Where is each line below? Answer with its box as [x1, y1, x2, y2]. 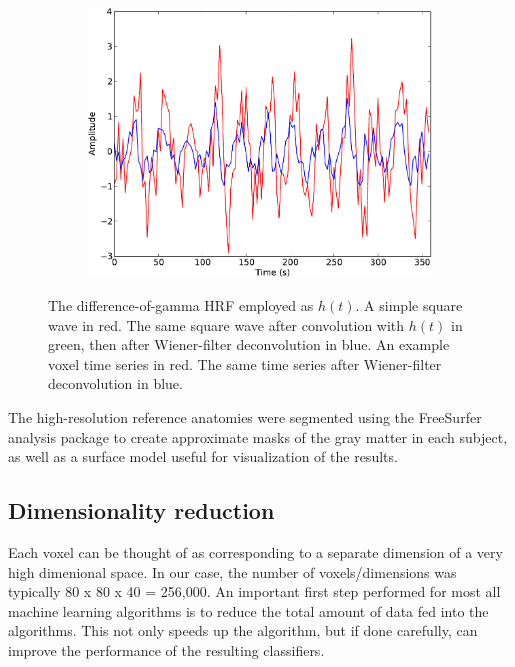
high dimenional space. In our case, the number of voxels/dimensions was [8, 561, 457, 582]
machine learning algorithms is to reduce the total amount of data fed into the [8, 600, 489, 621]
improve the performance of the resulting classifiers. [8, 639, 325, 660]
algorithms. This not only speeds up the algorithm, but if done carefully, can [8, 620, 478, 641]
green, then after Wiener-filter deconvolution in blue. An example [48, 334, 450, 355]
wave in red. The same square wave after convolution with [48, 314, 405, 335]
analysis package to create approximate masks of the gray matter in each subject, [8, 426, 508, 447]
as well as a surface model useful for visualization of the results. [8, 446, 398, 467]
